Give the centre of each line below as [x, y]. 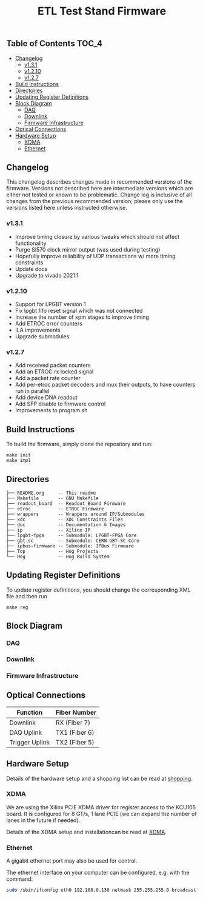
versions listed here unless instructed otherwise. [67, 208]
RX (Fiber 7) [73, 723]
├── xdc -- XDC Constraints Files [65, 520]
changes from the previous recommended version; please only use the [95, 201]
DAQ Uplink [26, 732]
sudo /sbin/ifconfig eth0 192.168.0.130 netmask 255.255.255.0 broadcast [101, 890]
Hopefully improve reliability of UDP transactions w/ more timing [95, 256]
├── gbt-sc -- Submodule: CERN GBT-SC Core [73, 541]
